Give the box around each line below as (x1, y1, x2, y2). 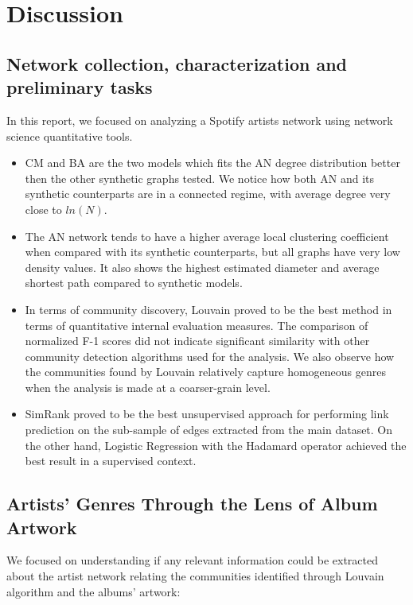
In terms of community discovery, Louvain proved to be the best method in (25, 301, 392, 317)
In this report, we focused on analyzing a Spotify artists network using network (6, 111, 393, 128)
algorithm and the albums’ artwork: (6, 583, 181, 599)
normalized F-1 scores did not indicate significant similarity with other (25, 332, 370, 349)
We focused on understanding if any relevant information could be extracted (6, 552, 379, 568)
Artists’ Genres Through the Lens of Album (6, 491, 378, 516)
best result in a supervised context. (25, 452, 197, 469)
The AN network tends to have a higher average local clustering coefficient (25, 227, 389, 244)
